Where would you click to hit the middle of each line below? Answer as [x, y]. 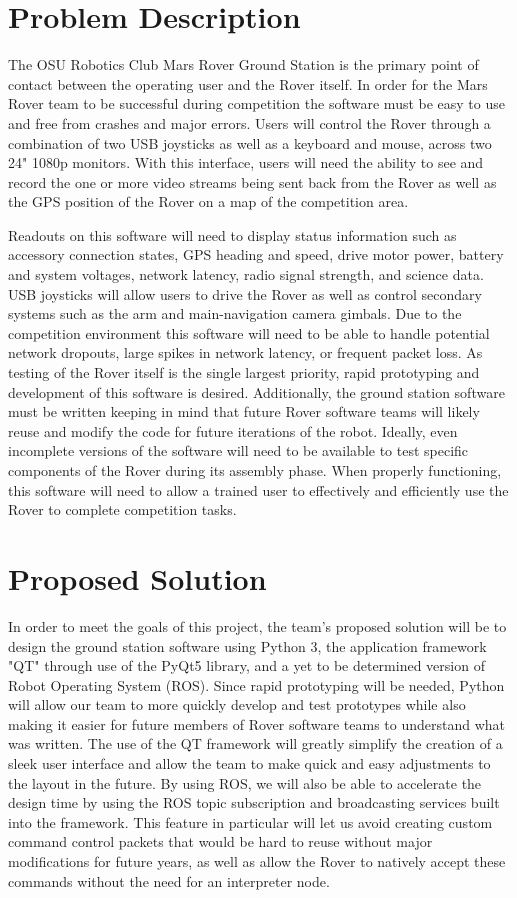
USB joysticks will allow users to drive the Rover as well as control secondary [245, 293]
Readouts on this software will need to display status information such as [232, 234]
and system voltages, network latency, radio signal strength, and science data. [246, 274]
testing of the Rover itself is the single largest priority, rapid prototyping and [244, 372]
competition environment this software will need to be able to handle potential [249, 332]
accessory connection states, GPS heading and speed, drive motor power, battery [256, 254]
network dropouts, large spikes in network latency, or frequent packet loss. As [245, 352]
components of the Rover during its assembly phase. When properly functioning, [255, 470]
